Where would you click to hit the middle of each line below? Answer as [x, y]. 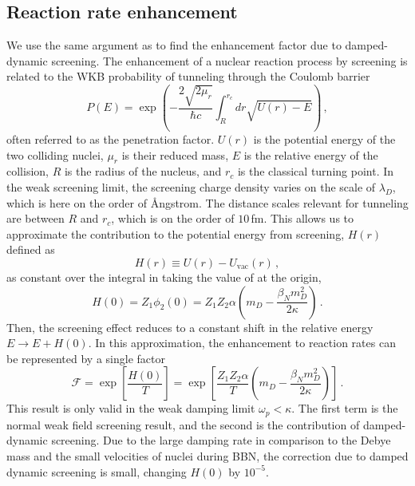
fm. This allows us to [302, 218]
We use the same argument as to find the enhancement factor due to [174, 45]
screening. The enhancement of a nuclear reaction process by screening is [229, 60]
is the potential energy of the [324, 139]
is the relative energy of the [311, 154]
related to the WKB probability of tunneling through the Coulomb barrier [188, 76]
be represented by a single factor [86, 358]
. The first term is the [345, 408]
